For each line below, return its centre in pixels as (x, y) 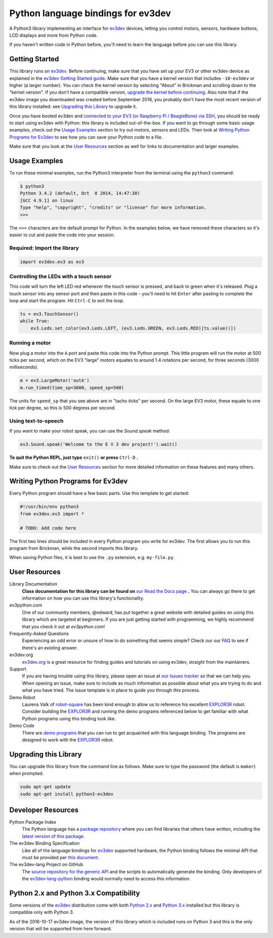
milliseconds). (24, 367)
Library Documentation (33, 584)
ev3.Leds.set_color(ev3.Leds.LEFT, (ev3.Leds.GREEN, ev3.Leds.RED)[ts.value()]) (133, 328)
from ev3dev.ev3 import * (52, 514)
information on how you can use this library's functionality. (83, 598)
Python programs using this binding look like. (69, 718)
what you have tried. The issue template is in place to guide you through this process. (111, 690)
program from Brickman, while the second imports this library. (74, 548)
